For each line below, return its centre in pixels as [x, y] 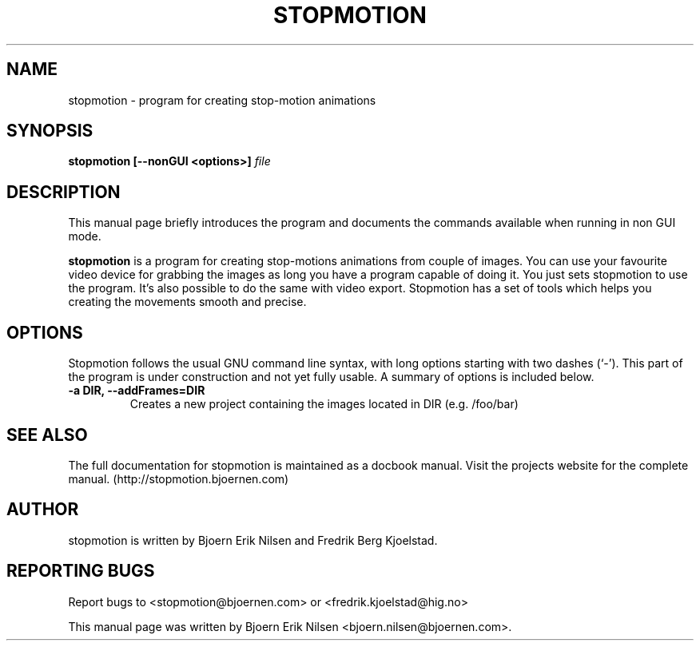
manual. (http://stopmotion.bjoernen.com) [179, 478]
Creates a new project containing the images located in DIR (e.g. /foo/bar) [324, 404]
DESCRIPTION [64, 192]
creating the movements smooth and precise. [187, 302]
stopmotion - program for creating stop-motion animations [222, 100]
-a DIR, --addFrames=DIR [137, 391]
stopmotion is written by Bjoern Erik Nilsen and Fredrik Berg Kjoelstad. [253, 540]
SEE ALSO [47, 435]
